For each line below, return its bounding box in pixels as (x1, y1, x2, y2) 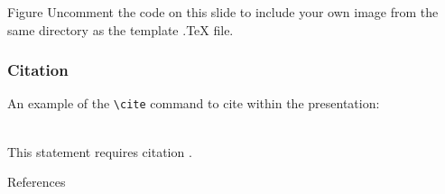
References (7, 172, 66, 191)
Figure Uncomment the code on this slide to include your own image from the (7, 3, 439, 21)
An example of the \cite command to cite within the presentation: (7, 94, 380, 113)
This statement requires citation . (7, 142, 192, 161)
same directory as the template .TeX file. (7, 20, 234, 39)
